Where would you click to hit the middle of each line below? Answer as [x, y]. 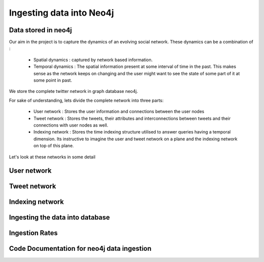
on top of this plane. [54, 146]
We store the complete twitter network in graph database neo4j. [74, 91]
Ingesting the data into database [59, 218]
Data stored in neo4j [41, 30]
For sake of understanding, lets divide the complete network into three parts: [86, 100]
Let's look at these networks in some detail [52, 157]
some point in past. [53, 80]
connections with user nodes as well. [71, 125]
